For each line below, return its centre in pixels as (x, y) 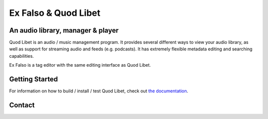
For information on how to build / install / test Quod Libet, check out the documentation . (99, 91)
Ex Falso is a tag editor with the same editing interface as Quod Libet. (80, 65)
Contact (22, 105)
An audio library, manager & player (64, 30)
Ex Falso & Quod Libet (55, 13)
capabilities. (22, 56)
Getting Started (33, 79)
